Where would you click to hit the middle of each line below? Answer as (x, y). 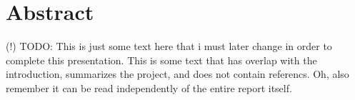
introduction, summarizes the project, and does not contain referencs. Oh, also (177, 74)
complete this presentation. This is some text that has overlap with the (161, 60)
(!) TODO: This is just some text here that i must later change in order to (169, 46)
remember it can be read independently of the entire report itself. (149, 87)
